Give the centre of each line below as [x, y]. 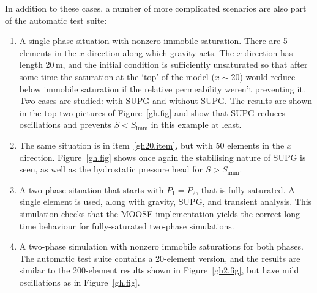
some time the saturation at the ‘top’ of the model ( [117, 76]
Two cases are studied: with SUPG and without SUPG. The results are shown [166, 101]
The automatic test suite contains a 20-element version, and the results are [160, 258]
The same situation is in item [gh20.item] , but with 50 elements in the [152, 145]
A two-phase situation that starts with [91, 189]
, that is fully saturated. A [245, 189]
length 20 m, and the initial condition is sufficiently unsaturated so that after [163, 65]
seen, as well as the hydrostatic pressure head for [111, 169]
